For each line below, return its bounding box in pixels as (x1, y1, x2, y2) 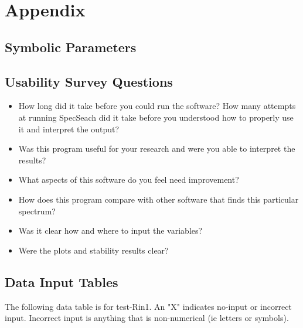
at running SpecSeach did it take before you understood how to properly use (18, 111, 294, 123)
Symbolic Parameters (5, 37, 137, 56)
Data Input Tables (5, 272, 118, 291)
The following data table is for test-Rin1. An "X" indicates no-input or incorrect (5, 300, 292, 312)
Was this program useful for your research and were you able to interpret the (18, 142, 295, 155)
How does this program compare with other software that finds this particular (18, 193, 299, 205)
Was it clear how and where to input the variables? (18, 224, 203, 237)
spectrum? (18, 204, 56, 217)
